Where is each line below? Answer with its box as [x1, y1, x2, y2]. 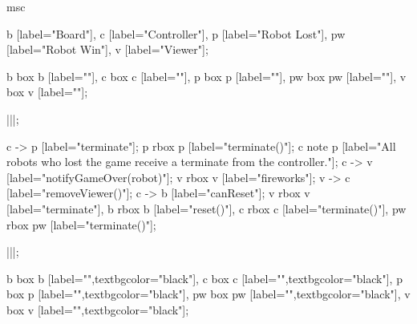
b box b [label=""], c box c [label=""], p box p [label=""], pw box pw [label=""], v [6, 67, 407, 84]
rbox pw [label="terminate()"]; [6, 216, 156, 233]
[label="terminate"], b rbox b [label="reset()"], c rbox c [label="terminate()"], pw [6, 200, 407, 217]
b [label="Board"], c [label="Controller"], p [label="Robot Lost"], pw [6, 25, 346, 42]
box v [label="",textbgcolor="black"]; [6, 301, 189, 318]
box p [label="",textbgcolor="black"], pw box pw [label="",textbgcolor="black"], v [6, 286, 411, 302]
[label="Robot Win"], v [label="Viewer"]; [6, 41, 208, 58]
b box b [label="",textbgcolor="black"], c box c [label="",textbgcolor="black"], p [6, 269, 403, 286]
